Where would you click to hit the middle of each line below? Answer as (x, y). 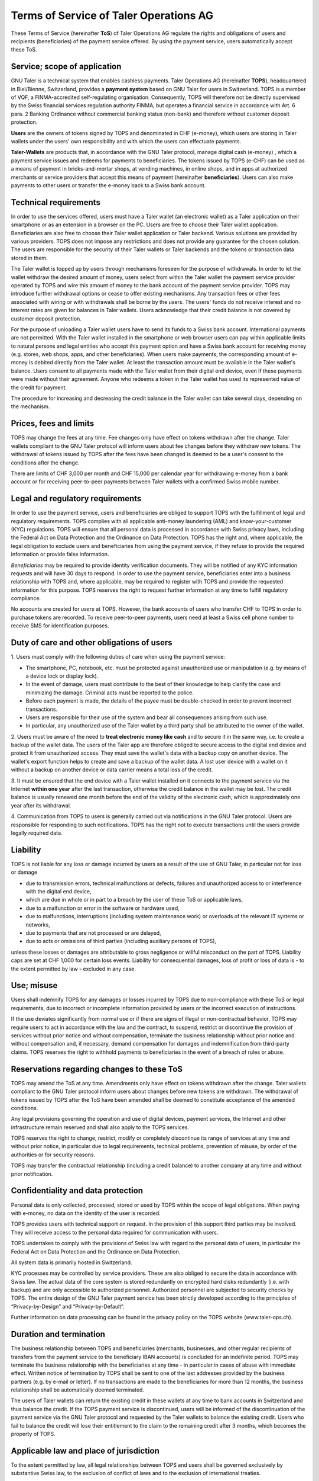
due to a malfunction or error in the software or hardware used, (102, 908)
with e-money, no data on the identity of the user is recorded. (86, 1213)
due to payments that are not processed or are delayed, (94, 933)
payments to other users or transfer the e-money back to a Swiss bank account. (108, 185)
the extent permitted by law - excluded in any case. (73, 969)
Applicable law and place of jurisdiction (85, 1450)
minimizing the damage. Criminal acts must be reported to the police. (110, 693)
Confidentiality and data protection (77, 1191)
